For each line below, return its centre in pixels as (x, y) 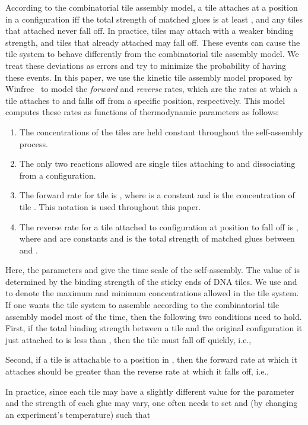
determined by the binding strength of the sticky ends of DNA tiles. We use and (151, 281)
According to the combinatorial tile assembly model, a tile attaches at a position (152, 7)
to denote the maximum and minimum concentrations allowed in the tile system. (152, 293)
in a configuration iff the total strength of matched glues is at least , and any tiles (154, 19)
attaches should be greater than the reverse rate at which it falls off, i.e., (137, 371)
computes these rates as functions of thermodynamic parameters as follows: (142, 112)
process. (34, 143)
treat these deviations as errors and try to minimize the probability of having (146, 65)
